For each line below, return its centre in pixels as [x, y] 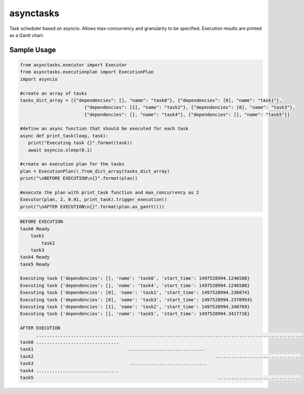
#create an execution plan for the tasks [72, 164]
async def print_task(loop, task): [64, 136]
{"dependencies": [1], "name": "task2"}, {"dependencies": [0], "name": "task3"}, [189, 107]
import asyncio [39, 79]
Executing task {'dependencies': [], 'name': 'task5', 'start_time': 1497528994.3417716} [135, 314]
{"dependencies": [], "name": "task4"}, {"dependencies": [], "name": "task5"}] [187, 114]
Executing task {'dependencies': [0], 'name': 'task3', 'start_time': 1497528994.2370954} [136, 300]
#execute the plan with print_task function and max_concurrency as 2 [110, 192]
